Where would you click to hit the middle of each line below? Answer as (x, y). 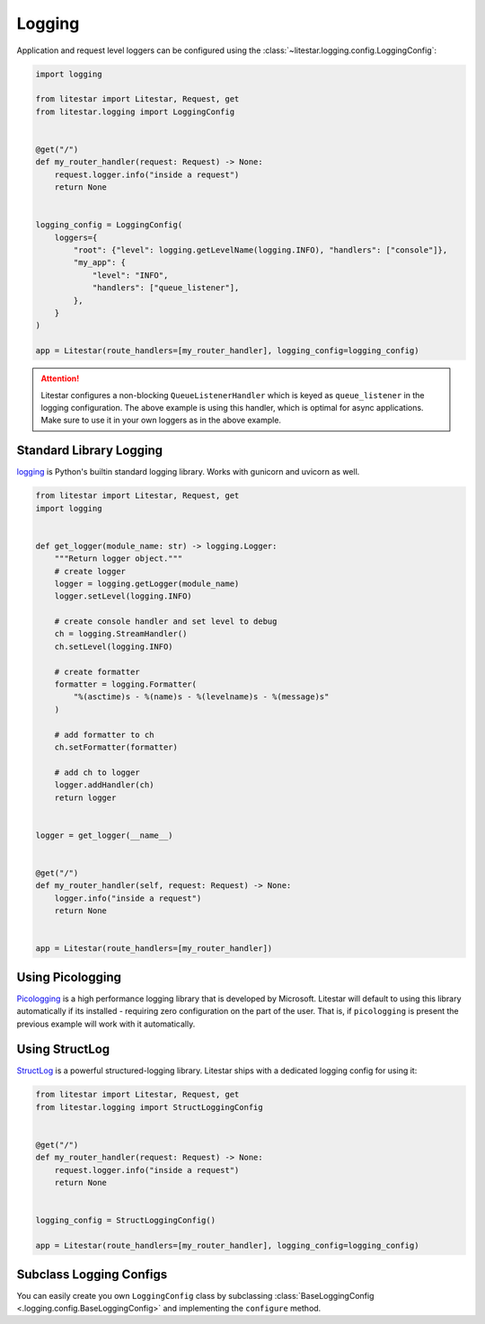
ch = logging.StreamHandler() (121, 634)
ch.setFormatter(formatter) (116, 747)
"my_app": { (99, 262)
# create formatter (97, 671)
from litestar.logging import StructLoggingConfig (150, 1107)
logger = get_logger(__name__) (105, 835)
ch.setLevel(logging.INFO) (114, 646)
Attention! (60, 378)
